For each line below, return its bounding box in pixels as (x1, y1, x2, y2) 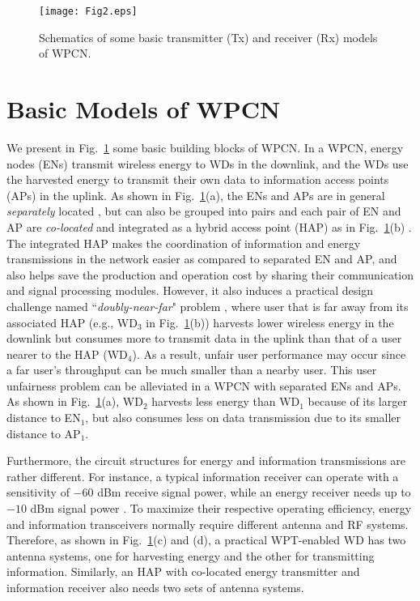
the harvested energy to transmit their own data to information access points (6, 171, 389, 188)
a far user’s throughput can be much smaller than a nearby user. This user (6, 361, 377, 378)
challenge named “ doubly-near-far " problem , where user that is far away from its (6, 297, 409, 314)
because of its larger (308, 393, 407, 410)
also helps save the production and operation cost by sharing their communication (6, 266, 414, 283)
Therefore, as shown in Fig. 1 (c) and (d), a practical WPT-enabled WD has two (6, 531, 406, 548)
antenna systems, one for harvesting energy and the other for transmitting (6, 547, 375, 564)
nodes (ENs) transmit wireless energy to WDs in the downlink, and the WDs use (6, 155, 409, 172)
